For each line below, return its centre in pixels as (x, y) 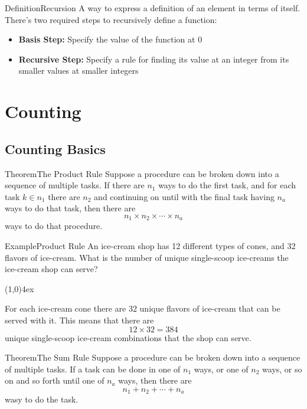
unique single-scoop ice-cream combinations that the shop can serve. (128, 337)
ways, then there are (155, 380)
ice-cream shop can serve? (51, 269)
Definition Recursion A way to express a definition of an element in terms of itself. (153, 8)
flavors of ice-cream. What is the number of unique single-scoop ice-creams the (147, 257)
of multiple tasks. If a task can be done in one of (93, 369)
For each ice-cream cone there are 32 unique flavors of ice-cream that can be (143, 308)
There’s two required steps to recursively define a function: (111, 19)
